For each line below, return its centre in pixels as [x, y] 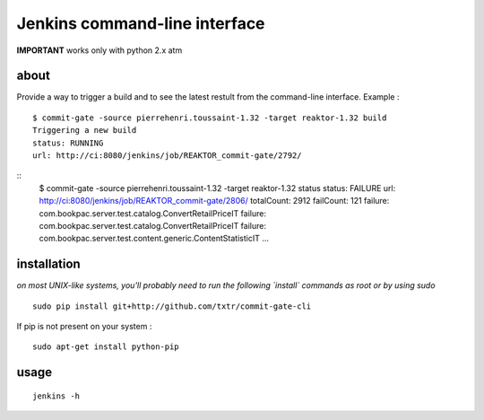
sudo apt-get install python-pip [106, 347]
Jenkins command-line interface [141, 23]
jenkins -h [56, 396]
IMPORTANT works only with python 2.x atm [99, 50]
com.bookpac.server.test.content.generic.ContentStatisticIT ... [154, 239]
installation [48, 264]
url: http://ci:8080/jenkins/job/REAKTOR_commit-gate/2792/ [167, 156]
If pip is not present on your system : [84, 327]
